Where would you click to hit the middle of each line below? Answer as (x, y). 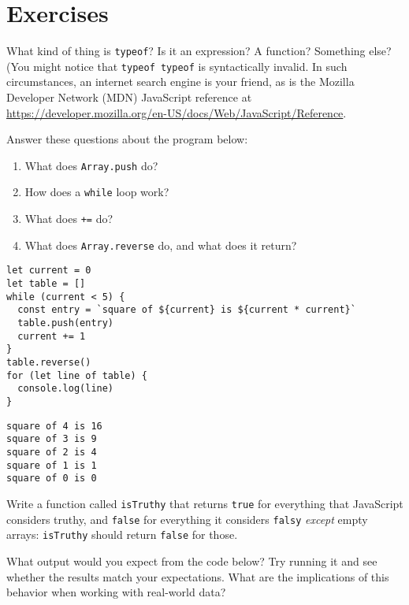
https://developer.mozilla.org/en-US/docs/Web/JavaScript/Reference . (177, 112)
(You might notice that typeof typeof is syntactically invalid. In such (177, 66)
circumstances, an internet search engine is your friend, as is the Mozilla (180, 82)
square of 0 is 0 (52, 479)
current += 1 (52, 336)
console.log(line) (66, 389)
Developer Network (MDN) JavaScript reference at (129, 97)
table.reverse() (49, 363)
